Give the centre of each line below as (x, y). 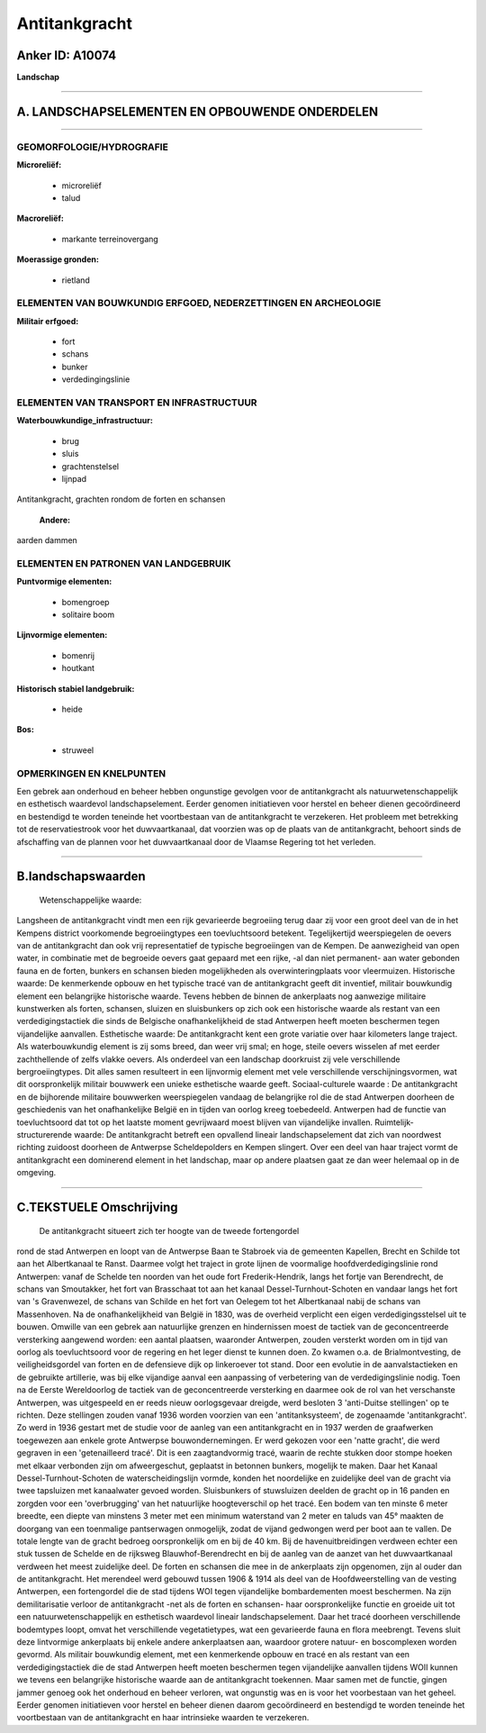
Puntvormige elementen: (64, 582)
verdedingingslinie (96, 379)
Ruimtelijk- (394, 1122)
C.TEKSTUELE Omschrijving (98, 1207)
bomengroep (85, 602)
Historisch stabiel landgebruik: (76, 688)
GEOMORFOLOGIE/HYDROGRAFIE (92, 147)
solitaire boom (88, 615)
